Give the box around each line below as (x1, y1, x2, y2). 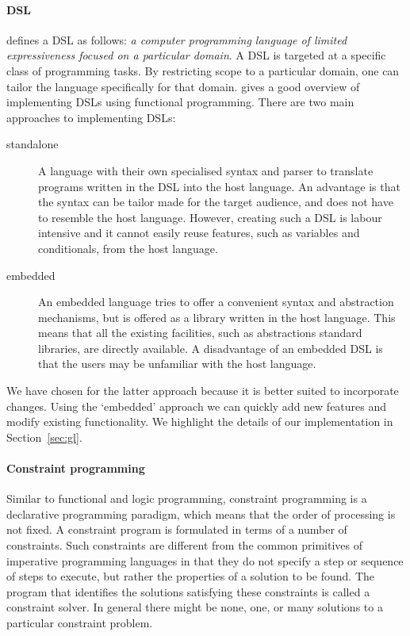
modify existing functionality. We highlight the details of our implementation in (6, 413, 393, 430)
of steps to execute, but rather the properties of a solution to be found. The (6, 568, 375, 584)
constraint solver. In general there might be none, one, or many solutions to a (6, 599, 383, 615)
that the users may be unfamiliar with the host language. (38, 355, 316, 372)
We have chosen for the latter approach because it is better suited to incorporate (6, 382, 399, 399)
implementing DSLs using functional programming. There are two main (6, 94, 354, 110)
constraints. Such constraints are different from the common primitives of (6, 537, 362, 554)
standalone (6, 136, 59, 152)
